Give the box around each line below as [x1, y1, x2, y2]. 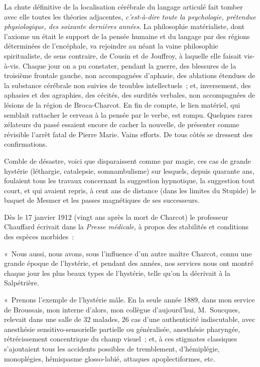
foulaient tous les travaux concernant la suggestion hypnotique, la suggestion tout [4, 175, 255, 186]
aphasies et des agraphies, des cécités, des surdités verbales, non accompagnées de [4, 90, 255, 100]
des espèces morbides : [4, 231, 74, 242]
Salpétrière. [4, 277, 39, 288]
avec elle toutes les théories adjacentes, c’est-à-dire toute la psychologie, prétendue [4, 11, 256, 22]
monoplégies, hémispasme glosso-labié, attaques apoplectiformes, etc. [4, 353, 215, 363]
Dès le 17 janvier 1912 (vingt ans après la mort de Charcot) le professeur [4, 211, 228, 222]
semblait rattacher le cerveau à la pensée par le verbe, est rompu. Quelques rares [4, 109, 252, 120]
